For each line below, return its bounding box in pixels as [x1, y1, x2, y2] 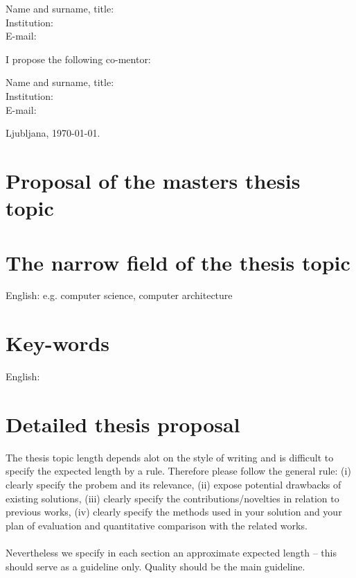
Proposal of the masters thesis [6, 166, 301, 194]
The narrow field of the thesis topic [6, 248, 350, 276]
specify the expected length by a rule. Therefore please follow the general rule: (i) [6, 464, 351, 478]
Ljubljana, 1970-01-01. [6, 126, 100, 140]
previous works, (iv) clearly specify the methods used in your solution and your [6, 504, 342, 519]
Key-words [6, 329, 110, 357]
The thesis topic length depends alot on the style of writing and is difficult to [6, 450, 334, 464]
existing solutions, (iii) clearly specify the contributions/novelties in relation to [6, 491, 339, 505]
